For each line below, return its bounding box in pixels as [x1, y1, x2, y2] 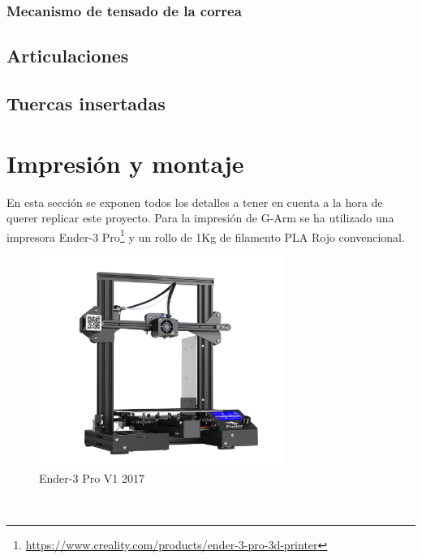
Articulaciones [6, 43, 129, 68]
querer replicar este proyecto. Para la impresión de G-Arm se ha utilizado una [6, 209, 394, 226]
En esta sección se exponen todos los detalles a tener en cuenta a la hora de [6, 193, 383, 210]
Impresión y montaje [6, 146, 244, 179]
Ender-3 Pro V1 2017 [39, 469, 144, 486]
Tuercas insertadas [6, 91, 166, 116]
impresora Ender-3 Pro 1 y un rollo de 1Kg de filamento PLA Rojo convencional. [6, 226, 405, 245]
